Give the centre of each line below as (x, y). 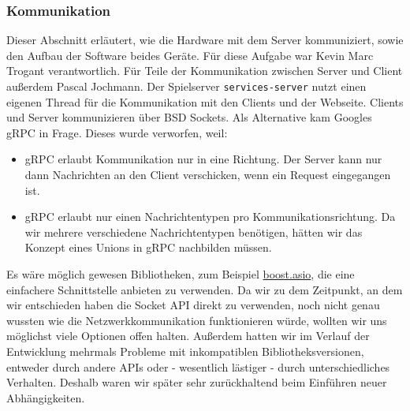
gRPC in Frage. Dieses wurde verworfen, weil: (117, 132)
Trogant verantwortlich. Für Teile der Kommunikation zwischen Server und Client (205, 71)
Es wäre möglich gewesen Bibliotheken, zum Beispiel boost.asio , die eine (181, 274)
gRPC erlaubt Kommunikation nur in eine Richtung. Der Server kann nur (203, 159)
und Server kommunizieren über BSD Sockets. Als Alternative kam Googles (189, 117)
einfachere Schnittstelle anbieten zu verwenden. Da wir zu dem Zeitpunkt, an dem (205, 289)
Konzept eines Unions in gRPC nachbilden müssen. (148, 247)
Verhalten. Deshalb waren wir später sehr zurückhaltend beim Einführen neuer (197, 382)
